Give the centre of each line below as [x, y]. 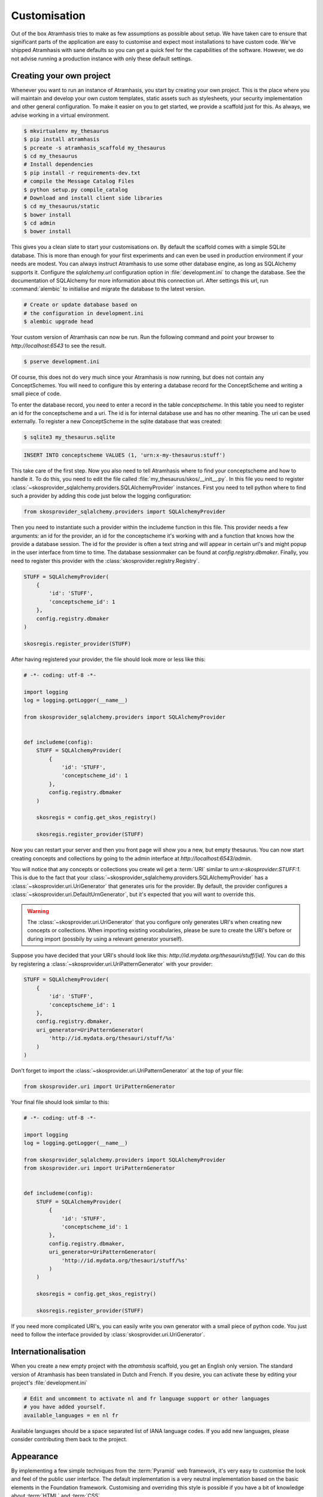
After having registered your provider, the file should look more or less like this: [108, 659]
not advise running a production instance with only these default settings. [102, 58]
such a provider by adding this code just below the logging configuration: [101, 496]
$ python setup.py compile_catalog [76, 190]
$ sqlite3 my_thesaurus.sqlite [70, 437]
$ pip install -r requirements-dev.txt [82, 173]
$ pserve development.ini [62, 361]
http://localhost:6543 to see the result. [59, 346]
